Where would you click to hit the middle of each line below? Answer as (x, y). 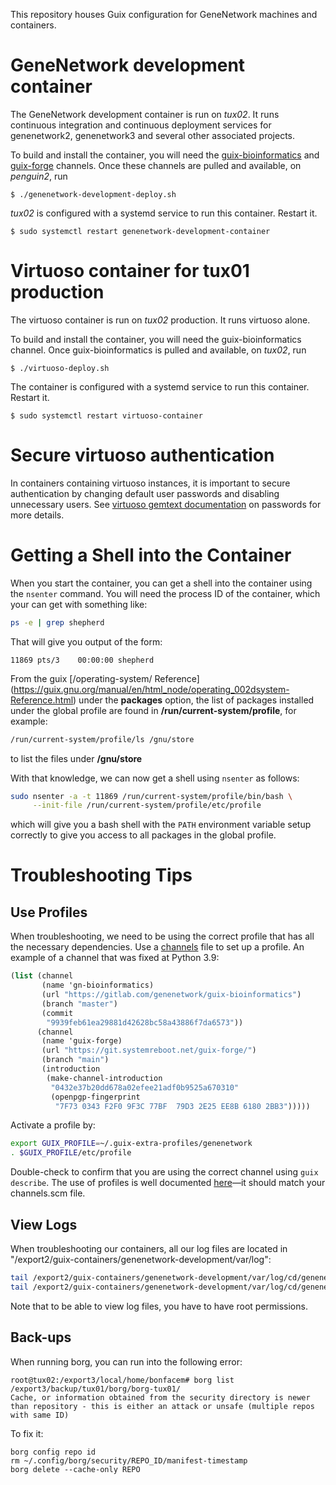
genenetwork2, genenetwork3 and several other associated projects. (153, 135)
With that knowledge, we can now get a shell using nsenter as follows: (155, 778)
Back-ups (41, 1337)
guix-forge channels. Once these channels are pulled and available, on (156, 165)
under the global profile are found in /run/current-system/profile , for (153, 710)
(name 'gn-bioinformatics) (98, 985)
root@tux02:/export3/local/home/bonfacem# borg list (122, 1380)
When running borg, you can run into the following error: (126, 1361)
